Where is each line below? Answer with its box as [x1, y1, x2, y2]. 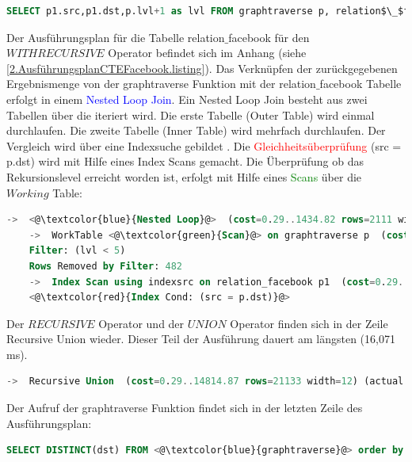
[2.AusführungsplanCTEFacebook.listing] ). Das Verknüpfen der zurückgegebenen [6, 59, 398, 76]
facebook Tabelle [319, 75, 402, 92]
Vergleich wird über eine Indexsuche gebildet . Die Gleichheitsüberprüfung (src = [6, 137, 402, 154]
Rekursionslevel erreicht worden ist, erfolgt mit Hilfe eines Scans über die [6, 168, 362, 185]
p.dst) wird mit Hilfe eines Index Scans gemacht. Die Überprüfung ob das [6, 153, 364, 170]
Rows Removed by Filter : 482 [29, 260, 182, 272]
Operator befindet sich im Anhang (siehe [108, 44, 307, 61]
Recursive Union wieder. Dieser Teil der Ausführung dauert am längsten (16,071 [6, 330, 395, 347]
